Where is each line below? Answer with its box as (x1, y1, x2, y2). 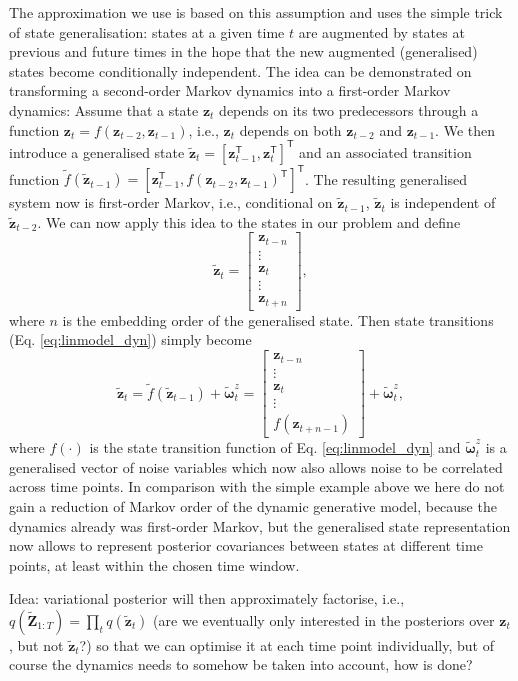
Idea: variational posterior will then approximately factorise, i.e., (9, 588, 405, 609)
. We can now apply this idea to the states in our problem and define (37, 211, 461, 232)
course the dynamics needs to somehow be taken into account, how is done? (9, 654, 473, 675)
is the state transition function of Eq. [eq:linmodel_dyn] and (89, 437, 461, 458)
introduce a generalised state (9, 141, 185, 162)
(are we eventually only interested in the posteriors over (153, 609, 495, 630)
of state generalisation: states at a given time (9, 21, 285, 42)
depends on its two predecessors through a (219, 99, 479, 120)
